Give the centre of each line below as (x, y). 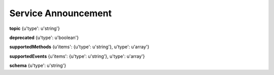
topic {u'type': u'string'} (35, 28)
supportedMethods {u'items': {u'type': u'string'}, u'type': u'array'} (79, 47)
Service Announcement (60, 13)
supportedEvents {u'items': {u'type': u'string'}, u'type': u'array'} (77, 56)
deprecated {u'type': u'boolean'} (44, 37)
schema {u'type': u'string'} (38, 65)
